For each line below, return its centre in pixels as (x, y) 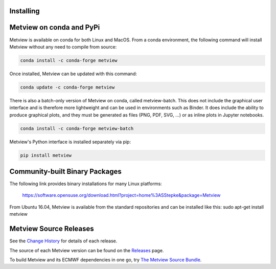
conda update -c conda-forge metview (67, 87)
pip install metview (46, 155)
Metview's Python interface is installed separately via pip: (70, 142)
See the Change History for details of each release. (63, 241)
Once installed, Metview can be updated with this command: (73, 74)
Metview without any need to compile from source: (63, 47)
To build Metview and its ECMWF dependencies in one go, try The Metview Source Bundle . (106, 260)
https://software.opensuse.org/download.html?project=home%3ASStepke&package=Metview (121, 195)
